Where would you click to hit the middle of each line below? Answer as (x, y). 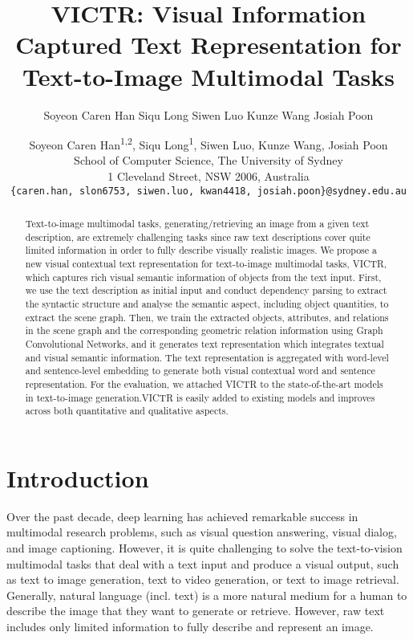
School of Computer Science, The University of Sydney (209, 160)
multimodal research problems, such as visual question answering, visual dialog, (202, 532)
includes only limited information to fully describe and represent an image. (190, 626)
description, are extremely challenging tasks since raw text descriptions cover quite (198, 236)
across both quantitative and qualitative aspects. (127, 411)
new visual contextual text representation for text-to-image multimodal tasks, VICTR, (206, 263)
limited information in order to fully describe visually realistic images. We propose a (201, 250)
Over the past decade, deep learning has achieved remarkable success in (182, 516)
